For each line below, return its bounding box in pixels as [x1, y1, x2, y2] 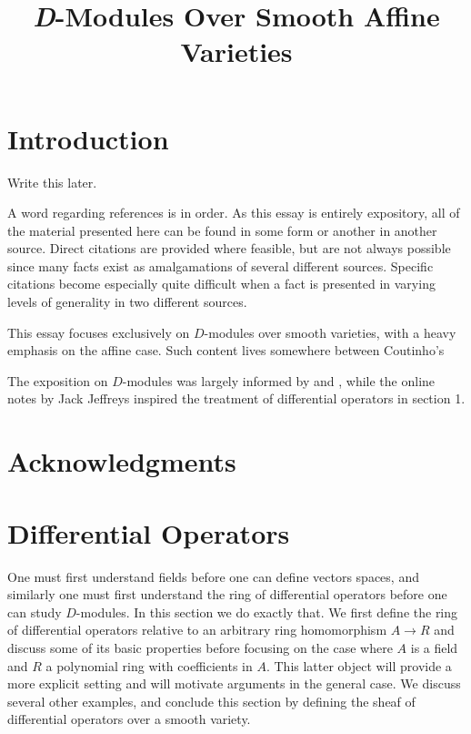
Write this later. [7, 172, 97, 191]
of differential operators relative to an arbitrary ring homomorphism [7, 620, 387, 639]
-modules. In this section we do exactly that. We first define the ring [75, 602, 458, 621]
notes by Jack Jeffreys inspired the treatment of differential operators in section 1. [7, 389, 466, 408]
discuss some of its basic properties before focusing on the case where [7, 637, 393, 657]
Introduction [7, 119, 169, 157]
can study [7, 602, 62, 621]
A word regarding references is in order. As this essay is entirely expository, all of [7, 203, 460, 222]
